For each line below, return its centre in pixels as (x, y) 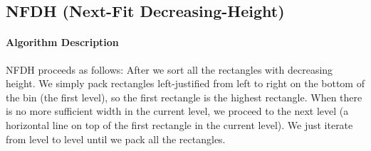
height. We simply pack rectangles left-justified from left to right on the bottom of (185, 83)
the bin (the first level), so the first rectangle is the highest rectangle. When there (184, 97)
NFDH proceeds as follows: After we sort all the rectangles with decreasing (169, 69)
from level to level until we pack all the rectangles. (116, 139)
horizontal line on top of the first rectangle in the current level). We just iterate (179, 124)
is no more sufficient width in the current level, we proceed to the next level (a (177, 111)
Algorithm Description (62, 42)
